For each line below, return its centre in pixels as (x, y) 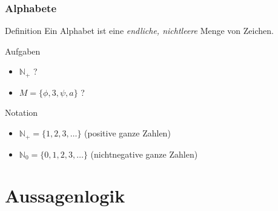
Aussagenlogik (65, 196)
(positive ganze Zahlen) (127, 133)
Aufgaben (23, 51)
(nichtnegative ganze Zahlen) (144, 154)
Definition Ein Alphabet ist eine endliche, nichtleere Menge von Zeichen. (139, 31)
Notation (22, 112)
